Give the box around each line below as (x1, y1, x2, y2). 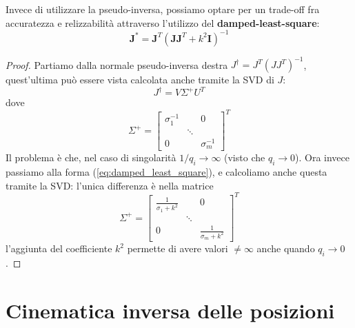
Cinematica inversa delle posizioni (6, 296, 335, 324)
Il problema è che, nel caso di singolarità (6, 150, 176, 165)
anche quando (256, 241, 315, 256)
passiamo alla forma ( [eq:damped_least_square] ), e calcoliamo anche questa (6, 165, 327, 179)
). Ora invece (295, 150, 350, 165)
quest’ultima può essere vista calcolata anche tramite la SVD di (6, 72, 274, 87)
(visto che (224, 150, 265, 165)
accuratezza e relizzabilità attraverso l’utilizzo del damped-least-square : (6, 15, 320, 30)
